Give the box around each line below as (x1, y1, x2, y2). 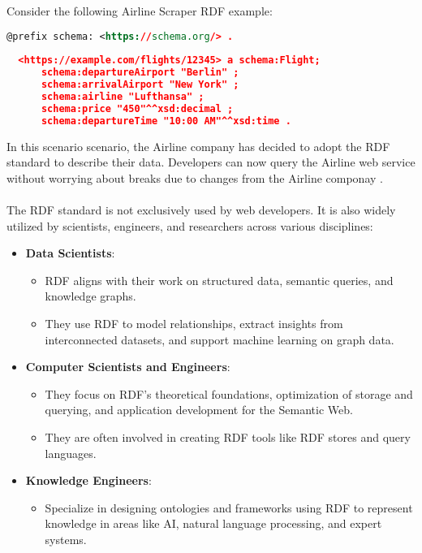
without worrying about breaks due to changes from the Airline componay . (6, 169, 383, 186)
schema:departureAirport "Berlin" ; (41, 67, 239, 79)
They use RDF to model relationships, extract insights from (45, 314, 343, 331)
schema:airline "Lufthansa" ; (41, 90, 205, 102)
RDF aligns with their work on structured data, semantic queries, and (45, 271, 394, 288)
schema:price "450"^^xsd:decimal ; (41, 102, 234, 114)
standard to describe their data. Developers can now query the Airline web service (6, 153, 416, 171)
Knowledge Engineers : (25, 472, 152, 489)
